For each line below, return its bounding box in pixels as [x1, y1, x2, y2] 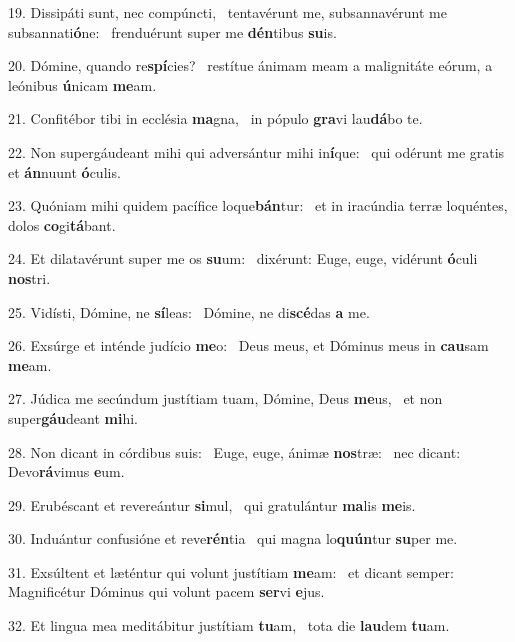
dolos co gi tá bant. [8, 214, 116, 235]
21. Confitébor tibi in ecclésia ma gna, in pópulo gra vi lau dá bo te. [8, 108, 423, 129]
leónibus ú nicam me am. [8, 74, 157, 95]
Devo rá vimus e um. [8, 461, 125, 482]
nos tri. [8, 267, 51, 288]
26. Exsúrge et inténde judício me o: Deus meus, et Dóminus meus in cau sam [8, 335, 489, 356]
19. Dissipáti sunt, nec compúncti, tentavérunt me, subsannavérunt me [8, 2, 447, 22]
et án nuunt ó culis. [8, 161, 121, 182]
